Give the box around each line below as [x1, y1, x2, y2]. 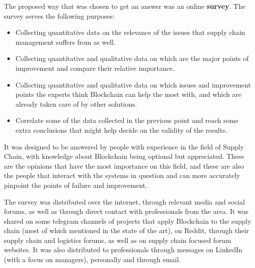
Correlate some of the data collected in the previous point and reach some [15, 115, 239, 125]
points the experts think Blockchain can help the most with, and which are [15, 89, 242, 99]
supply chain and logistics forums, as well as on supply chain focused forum [4, 235, 231, 245]
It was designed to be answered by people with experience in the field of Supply [4, 141, 244, 151]
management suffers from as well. [15, 36, 116, 47]
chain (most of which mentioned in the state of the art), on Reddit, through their [4, 225, 249, 236]
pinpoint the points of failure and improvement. [4, 179, 147, 190]
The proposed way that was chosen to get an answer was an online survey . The [4, 1, 246, 11]
